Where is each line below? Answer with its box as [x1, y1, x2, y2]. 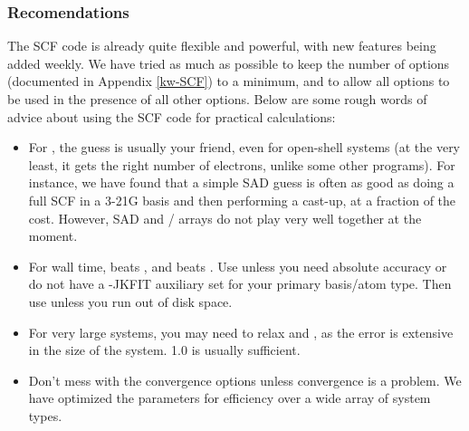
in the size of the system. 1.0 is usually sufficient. [28, 340, 301, 359]
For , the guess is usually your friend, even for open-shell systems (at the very [28, 138, 461, 157]
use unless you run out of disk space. [28, 292, 233, 311]
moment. [28, 226, 78, 245]
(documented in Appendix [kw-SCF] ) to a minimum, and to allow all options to [7, 72, 450, 91]
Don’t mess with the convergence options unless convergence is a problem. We [28, 370, 462, 389]
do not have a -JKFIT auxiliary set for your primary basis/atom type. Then [28, 274, 452, 293]
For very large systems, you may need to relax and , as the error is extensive [28, 322, 454, 341]
